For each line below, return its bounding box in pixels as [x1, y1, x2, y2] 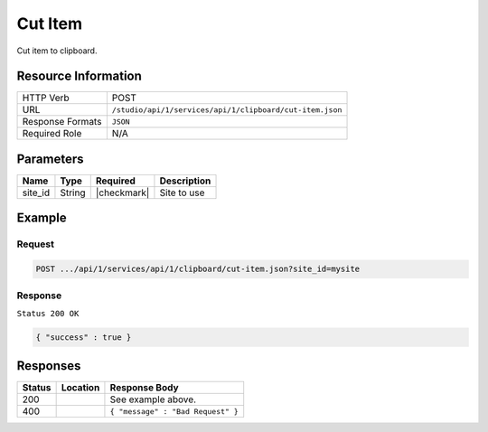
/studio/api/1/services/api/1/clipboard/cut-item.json [111, 105, 343, 115]
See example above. [109, 393, 197, 406]
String [60, 186, 86, 199]
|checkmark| [95, 186, 150, 199]
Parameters [16, 151, 84, 166]
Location [61, 381, 100, 394]
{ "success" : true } [35, 332, 132, 343]
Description [159, 174, 211, 187]
